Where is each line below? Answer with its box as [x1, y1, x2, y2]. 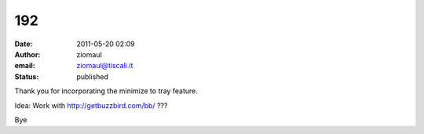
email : [14, 61, 35, 71]
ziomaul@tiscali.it [76, 61, 133, 71]
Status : [14, 71, 39, 81]
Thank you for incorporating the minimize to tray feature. [14, 86, 198, 96]
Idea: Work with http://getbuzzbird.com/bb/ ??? [14, 100, 168, 110]
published [76, 71, 109, 81]
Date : [14, 39, 33, 49]
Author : [14, 49, 41, 59]
